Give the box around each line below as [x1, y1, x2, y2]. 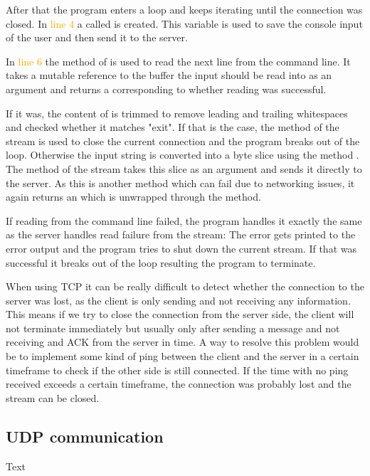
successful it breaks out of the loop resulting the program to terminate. [6, 255, 316, 270]
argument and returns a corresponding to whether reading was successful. [6, 81, 327, 96]
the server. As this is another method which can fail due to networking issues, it [6, 175, 355, 190]
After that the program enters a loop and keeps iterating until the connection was [6, 2, 363, 16]
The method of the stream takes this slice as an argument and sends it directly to [6, 161, 362, 176]
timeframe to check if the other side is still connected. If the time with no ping [6, 362, 349, 377]
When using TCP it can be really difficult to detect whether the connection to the [6, 279, 364, 294]
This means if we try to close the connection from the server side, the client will [6, 307, 354, 322]
